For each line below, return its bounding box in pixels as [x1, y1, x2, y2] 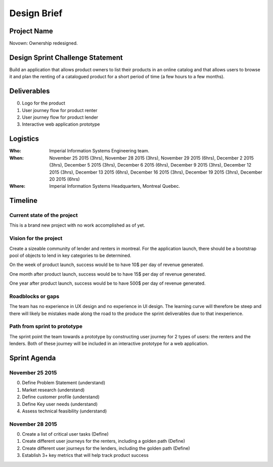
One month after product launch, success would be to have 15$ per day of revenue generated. [9, 271, 206, 277]
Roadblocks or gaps [9, 293, 60, 300]
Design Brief [9, 8, 63, 19]
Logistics [9, 134, 39, 143]
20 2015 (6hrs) [49, 176, 80, 182]
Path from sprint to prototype [9, 323, 83, 330]
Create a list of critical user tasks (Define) [22, 431, 109, 437]
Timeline [9, 196, 38, 205]
